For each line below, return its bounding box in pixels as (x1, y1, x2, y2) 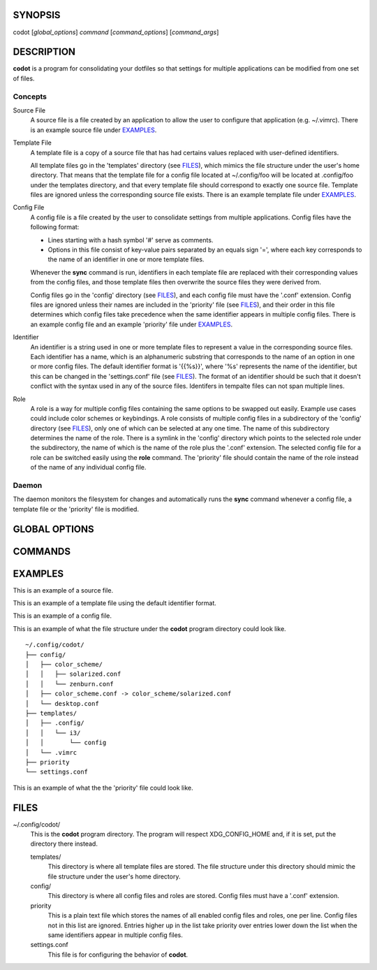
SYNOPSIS (13, 9, 61, 21)
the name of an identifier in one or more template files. (47, 255, 205, 263)
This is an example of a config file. (13, 611, 112, 620)
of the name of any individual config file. (30, 463, 147, 472)
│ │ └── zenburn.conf (25, 680, 114, 688)
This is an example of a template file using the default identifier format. (13, 599, 216, 607)
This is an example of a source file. (13, 586, 114, 594)
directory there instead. (30, 839, 98, 848)
